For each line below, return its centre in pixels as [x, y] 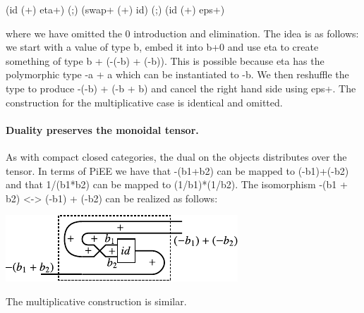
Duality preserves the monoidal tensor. [102, 129]
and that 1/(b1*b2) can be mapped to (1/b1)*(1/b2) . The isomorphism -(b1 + [177, 184]
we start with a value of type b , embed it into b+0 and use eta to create [162, 47]
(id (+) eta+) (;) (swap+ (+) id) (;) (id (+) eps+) [115, 9]
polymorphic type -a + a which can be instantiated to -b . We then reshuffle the [177, 74]
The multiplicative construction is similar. [96, 301]
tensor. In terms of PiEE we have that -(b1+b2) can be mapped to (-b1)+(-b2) [177, 170]
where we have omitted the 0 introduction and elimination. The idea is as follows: [182, 33]
